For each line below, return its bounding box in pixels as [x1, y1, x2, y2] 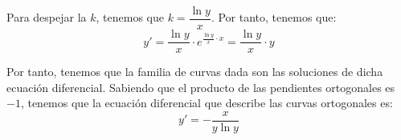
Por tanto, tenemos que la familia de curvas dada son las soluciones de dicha [6, 63, 383, 80]
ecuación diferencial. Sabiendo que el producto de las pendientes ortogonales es [6, 78, 395, 95]
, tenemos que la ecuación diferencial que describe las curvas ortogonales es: [20, 94, 393, 111]
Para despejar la [6, 9, 87, 26]
